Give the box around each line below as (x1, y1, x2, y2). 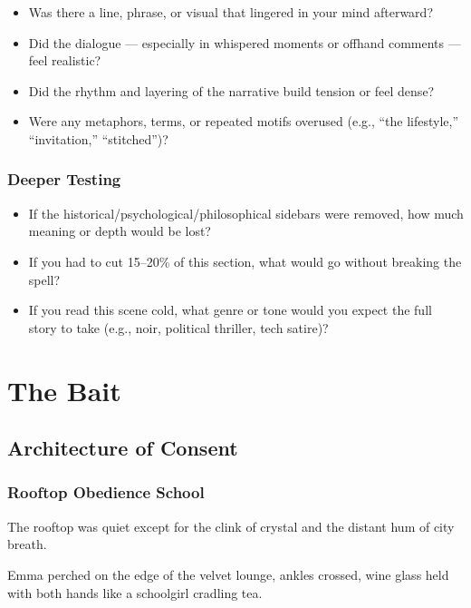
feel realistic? (28, 51, 101, 70)
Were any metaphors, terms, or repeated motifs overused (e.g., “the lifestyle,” (28, 112, 459, 131)
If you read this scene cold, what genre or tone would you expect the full (28, 300, 432, 319)
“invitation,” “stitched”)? (28, 129, 168, 148)
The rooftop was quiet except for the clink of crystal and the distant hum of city (7, 516, 455, 535)
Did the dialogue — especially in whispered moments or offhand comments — (28, 33, 461, 52)
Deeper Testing (7, 168, 121, 191)
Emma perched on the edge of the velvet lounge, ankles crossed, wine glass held (7, 564, 449, 583)
